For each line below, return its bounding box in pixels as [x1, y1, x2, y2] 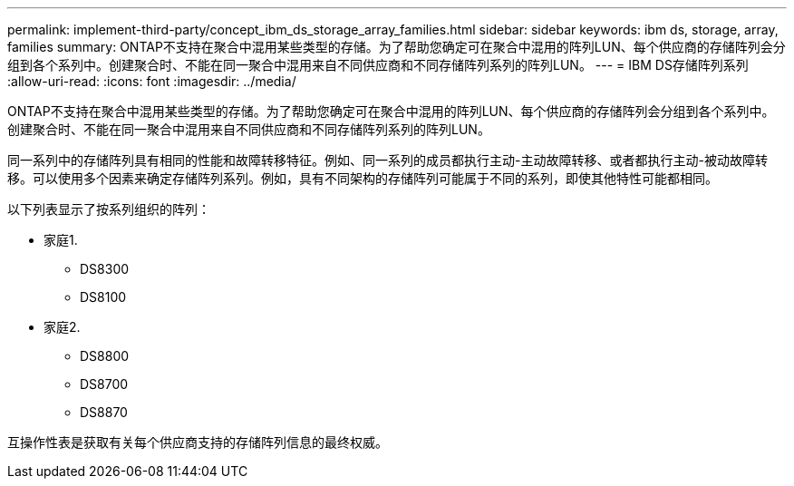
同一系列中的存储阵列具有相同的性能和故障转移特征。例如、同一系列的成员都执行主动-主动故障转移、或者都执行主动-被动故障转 [7, 152, 768, 168]
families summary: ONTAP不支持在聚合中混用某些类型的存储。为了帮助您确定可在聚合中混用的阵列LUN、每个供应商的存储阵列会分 [7, 39, 786, 54]
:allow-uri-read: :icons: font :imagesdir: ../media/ [7, 73, 296, 89]
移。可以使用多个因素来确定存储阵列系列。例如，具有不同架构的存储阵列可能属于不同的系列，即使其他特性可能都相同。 [7, 170, 718, 186]
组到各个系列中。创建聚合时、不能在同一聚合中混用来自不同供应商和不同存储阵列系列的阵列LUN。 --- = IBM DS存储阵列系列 [7, 57, 749, 73]
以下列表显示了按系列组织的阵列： [7, 201, 210, 217]
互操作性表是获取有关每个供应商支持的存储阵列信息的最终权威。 [7, 434, 388, 450]
